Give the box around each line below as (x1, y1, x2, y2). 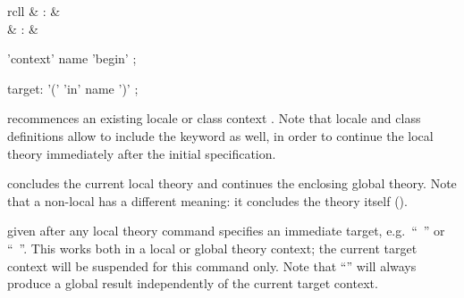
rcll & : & (7, 2, 61, 20)
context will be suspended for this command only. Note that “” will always (7, 256, 417, 275)
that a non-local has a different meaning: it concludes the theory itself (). (7, 191, 408, 210)
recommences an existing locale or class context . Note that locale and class (7, 109, 421, 128)
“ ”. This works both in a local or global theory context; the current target (7, 238, 418, 257)
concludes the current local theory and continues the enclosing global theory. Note (7, 174, 457, 193)
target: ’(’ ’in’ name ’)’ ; (7, 79, 139, 97)
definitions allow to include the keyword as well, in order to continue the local (7, 126, 434, 145)
